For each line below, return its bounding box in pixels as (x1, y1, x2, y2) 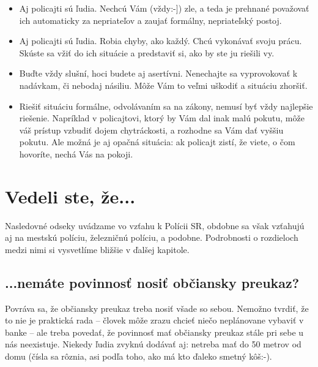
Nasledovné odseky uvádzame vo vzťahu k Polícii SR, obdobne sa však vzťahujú (5, 219, 305, 232)
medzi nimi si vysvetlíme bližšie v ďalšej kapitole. (5, 243, 190, 255)
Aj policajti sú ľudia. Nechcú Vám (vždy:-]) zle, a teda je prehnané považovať (19, 2, 309, 14)
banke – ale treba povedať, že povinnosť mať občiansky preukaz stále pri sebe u (5, 325, 304, 338)
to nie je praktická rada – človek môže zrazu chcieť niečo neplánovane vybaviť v (5, 314, 304, 327)
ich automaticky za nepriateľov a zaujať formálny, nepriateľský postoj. (19, 13, 282, 26)
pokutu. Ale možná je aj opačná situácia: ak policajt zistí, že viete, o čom (19, 135, 295, 148)
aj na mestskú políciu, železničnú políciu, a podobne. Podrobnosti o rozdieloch (5, 231, 298, 244)
